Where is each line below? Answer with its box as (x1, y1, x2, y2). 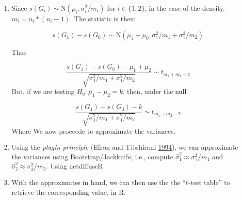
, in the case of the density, (145, 3, 225, 13)
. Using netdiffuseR (46, 161, 103, 171)
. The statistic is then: (70, 14, 136, 23)
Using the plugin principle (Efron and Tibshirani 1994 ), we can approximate (11, 142, 238, 152)
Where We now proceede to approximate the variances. (11, 125, 176, 136)
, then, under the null (123, 86, 187, 96)
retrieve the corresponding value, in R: (11, 186, 126, 197)
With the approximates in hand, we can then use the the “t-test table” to (11, 177, 230, 187)
